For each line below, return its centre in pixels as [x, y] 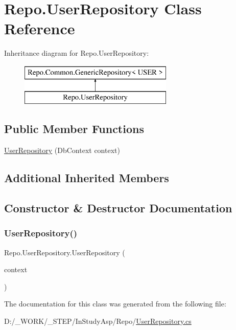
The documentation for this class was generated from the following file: [115, 304]
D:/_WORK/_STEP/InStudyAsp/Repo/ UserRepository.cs [98, 321]
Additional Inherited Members [87, 178]
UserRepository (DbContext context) [62, 150]
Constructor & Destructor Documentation [118, 208]
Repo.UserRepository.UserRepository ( [65, 252]
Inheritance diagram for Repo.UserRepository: [77, 53]
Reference [40, 28]
